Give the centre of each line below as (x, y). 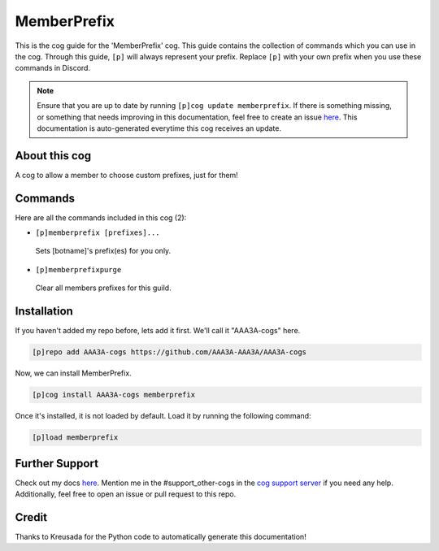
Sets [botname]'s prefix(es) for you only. (103, 251)
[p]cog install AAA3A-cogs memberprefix (113, 395)
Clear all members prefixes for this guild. (103, 288)
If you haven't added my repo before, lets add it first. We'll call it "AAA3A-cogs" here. (158, 331)
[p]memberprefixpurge (78, 269)
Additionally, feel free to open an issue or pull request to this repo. (126, 494)
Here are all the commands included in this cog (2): (101, 217)
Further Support (57, 463)
